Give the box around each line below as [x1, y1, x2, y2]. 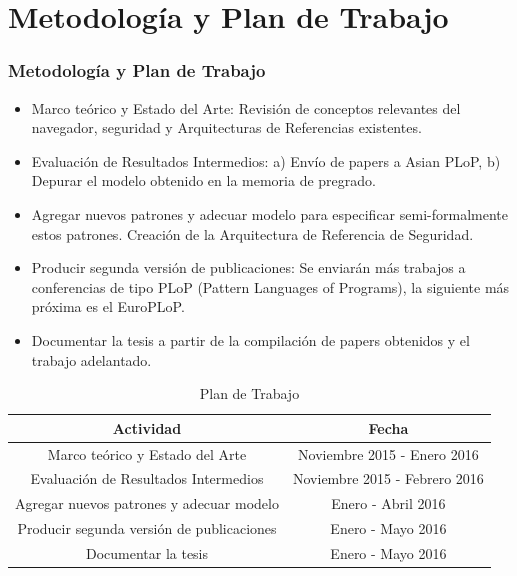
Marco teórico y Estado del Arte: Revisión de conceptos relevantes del [31, 97, 461, 118]
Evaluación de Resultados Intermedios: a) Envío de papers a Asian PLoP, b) [31, 150, 501, 171]
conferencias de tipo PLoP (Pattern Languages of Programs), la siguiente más [31, 276, 510, 297]
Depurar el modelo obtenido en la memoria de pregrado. [31, 170, 376, 191]
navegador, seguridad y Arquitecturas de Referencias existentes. [31, 117, 422, 138]
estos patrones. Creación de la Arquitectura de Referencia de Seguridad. [31, 223, 474, 244]
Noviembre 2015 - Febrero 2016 [292, 468, 484, 489]
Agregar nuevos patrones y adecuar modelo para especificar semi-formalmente [31, 203, 508, 224]
